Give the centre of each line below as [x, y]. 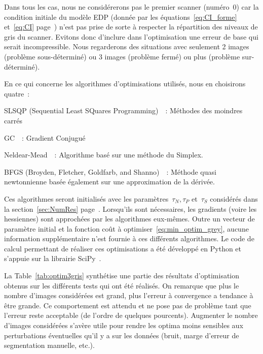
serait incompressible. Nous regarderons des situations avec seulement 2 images [127, 46]
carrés [13, 120]
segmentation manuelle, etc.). [49, 345]
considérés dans [234, 198]
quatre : [17, 93]
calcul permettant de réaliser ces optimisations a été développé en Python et [123, 248]
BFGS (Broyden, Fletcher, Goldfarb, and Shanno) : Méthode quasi [110, 171]
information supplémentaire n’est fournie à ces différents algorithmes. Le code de [129, 238]
